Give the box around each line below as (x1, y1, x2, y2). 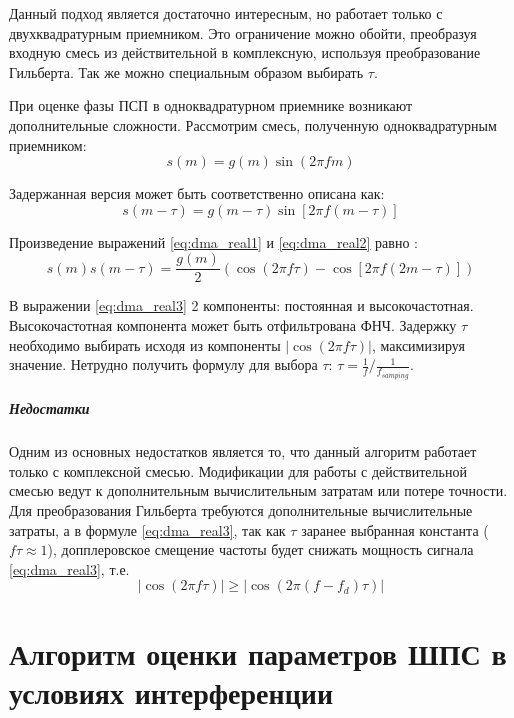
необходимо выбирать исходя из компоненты (9, 334, 281, 355)
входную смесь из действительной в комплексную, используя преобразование (9, 42, 481, 63)
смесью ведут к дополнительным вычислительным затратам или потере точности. (9, 480, 508, 501)
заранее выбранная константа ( (301, 519, 489, 540)
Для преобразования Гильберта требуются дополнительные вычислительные (9, 500, 473, 520)
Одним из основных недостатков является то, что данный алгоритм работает (9, 441, 477, 462)
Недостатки (9, 398, 90, 419)
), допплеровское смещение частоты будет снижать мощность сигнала (47, 539, 474, 560)
